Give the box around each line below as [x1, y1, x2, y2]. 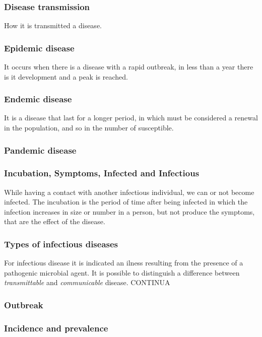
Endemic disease [4, 93, 72, 105]
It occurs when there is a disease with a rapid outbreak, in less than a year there [4, 61, 253, 72]
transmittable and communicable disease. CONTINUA [4, 277, 170, 288]
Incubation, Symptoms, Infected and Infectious [4, 167, 200, 179]
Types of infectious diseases [4, 237, 118, 250]
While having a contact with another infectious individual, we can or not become [4, 186, 254, 197]
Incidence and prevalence [4, 321, 108, 334]
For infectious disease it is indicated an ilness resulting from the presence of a [4, 257, 243, 268]
